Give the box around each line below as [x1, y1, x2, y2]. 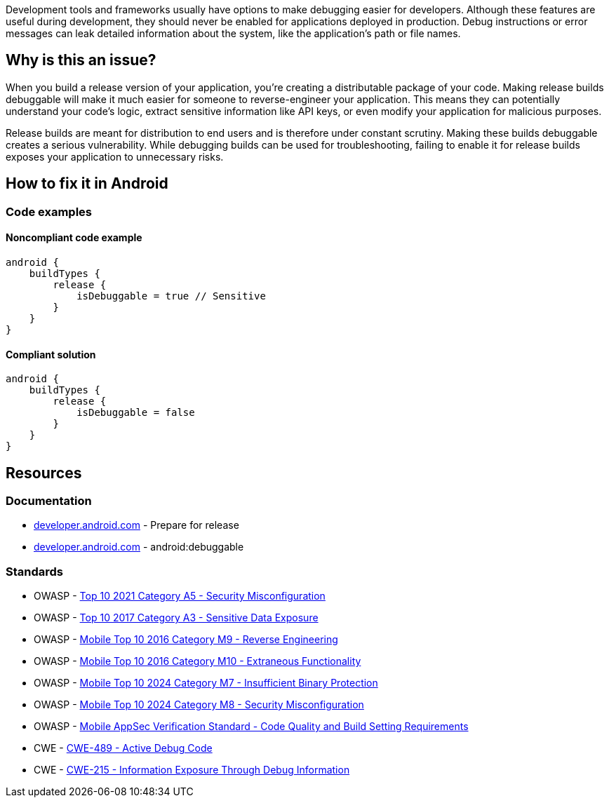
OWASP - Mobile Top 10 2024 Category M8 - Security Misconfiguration [34, 699, 364, 711]
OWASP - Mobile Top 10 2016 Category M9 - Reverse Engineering [34, 633, 338, 646]
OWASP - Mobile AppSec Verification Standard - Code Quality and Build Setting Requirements [34, 720, 469, 733]
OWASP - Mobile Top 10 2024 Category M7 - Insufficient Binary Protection [34, 677, 378, 689]
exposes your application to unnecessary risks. [6, 150, 224, 163]
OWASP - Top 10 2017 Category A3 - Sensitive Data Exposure [34, 612, 319, 624]
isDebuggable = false [76, 407, 195, 419]
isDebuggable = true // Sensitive [76, 290, 266, 302]
